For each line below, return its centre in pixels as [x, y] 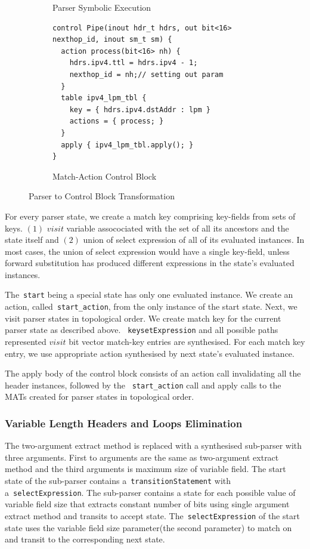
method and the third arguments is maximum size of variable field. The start [145, 469]
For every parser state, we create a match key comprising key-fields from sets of [150, 216]
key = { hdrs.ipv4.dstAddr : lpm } [140, 110]
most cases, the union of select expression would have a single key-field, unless [147, 251]
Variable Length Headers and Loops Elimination [124, 423]
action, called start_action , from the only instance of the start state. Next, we [151, 306]
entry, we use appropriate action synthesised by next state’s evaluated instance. [150, 353]
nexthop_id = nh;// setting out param [146, 74]
